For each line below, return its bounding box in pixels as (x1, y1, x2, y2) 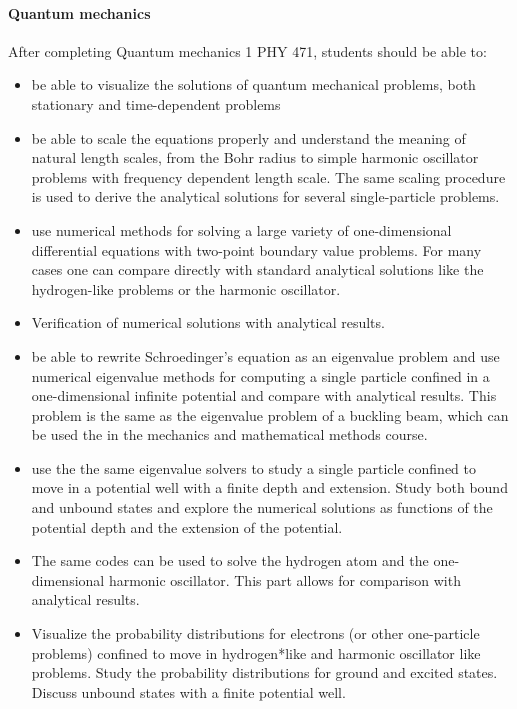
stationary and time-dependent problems (31, 93, 281, 114)
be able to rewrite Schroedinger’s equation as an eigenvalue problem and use (31, 345, 500, 366)
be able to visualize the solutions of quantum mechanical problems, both (31, 74, 476, 95)
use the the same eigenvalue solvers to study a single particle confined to (31, 457, 477, 478)
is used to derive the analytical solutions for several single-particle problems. (31, 186, 500, 207)
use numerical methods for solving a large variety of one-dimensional (31, 219, 452, 240)
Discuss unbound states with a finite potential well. (31, 681, 346, 702)
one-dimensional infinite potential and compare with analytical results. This (31, 385, 497, 406)
